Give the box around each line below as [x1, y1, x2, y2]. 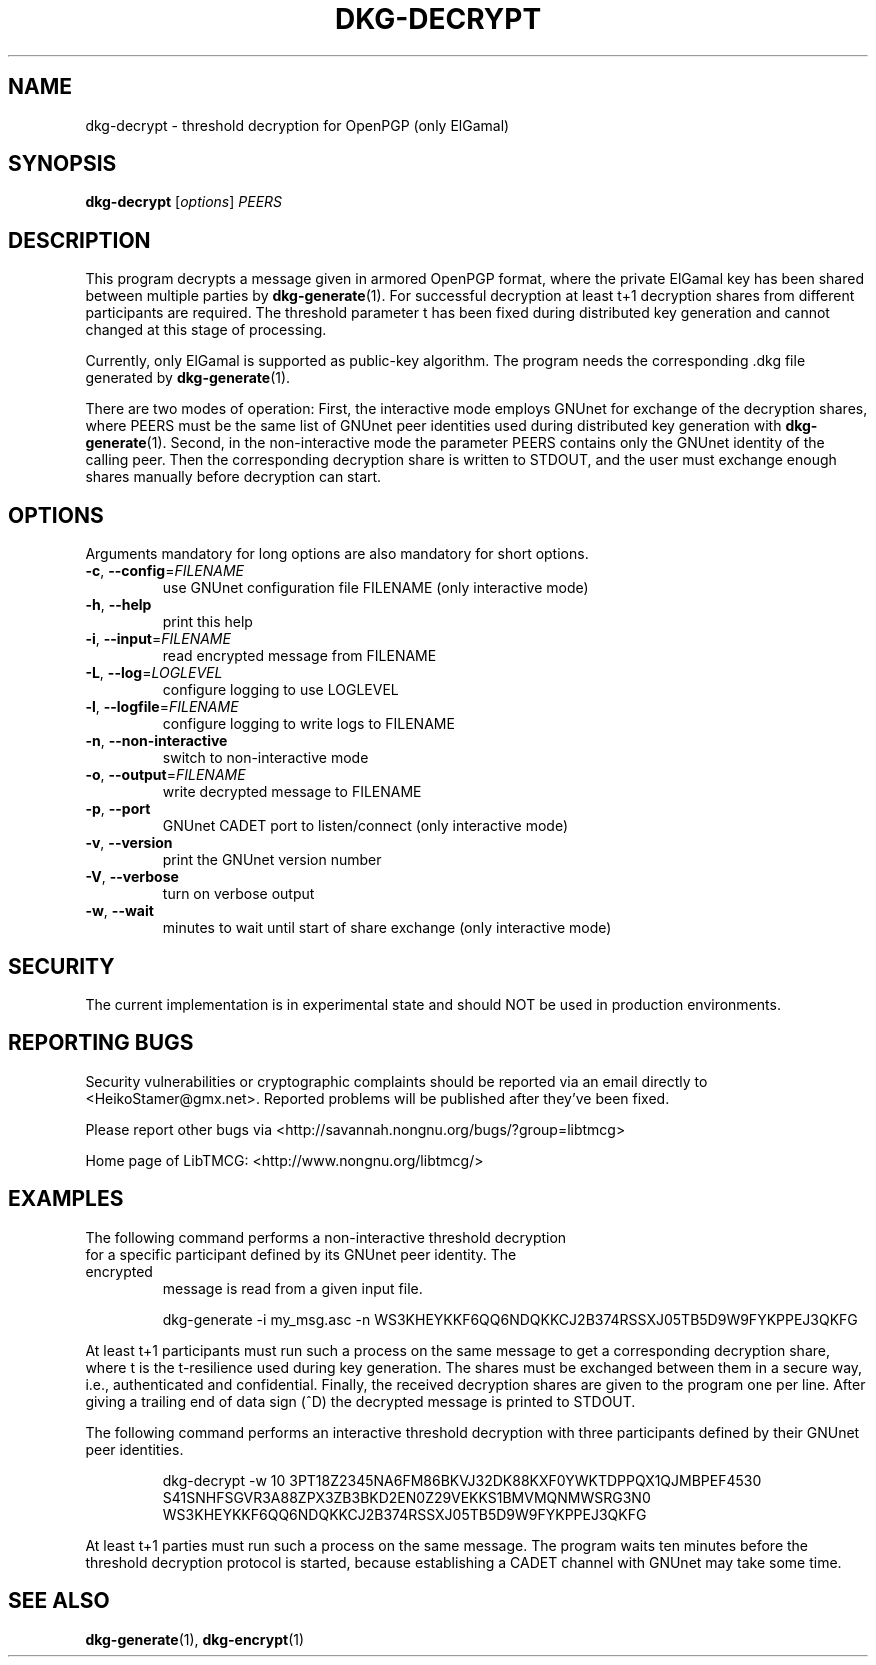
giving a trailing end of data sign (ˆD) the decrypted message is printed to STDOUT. [85, 1392, 636, 1410]
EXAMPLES [8, 1186, 124, 1212]
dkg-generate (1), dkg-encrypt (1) [85, 1630, 305, 1648]
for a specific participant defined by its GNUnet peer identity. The [85, 1245, 517, 1263]
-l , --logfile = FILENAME [85, 698, 239, 716]
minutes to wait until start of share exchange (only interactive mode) [162, 919, 612, 937]
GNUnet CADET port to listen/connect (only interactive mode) [162, 817, 569, 835]
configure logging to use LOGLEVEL [162, 681, 399, 699]
